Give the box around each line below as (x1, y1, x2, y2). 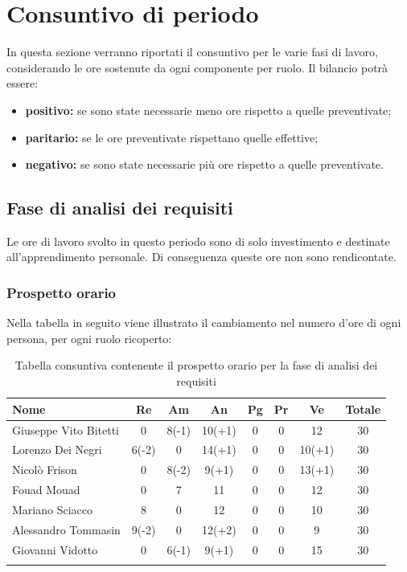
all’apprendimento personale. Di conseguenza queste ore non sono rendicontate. (6, 248, 397, 265)
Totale (345, 400, 381, 417)
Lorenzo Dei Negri (12, 441, 102, 458)
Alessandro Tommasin (12, 521, 121, 537)
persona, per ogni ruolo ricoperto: (6, 329, 172, 346)
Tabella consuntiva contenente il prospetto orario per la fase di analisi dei (14, 357, 378, 374)
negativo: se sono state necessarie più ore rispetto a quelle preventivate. (25, 156, 384, 173)
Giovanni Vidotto (12, 541, 98, 558)
